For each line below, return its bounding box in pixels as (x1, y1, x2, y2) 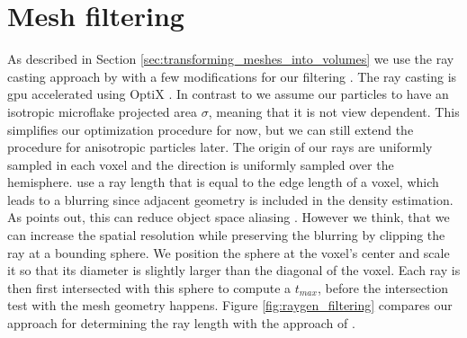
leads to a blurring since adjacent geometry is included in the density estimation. (7, 190, 454, 209)
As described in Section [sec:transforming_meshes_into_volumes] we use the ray (7, 49, 454, 68)
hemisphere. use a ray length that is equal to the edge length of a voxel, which (7, 173, 439, 191)
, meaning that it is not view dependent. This (208, 102, 460, 120)
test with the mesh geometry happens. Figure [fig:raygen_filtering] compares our (7, 296, 453, 315)
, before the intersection (317, 278, 449, 297)
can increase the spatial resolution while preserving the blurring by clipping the (7, 226, 445, 245)
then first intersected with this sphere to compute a (7, 278, 292, 297)
